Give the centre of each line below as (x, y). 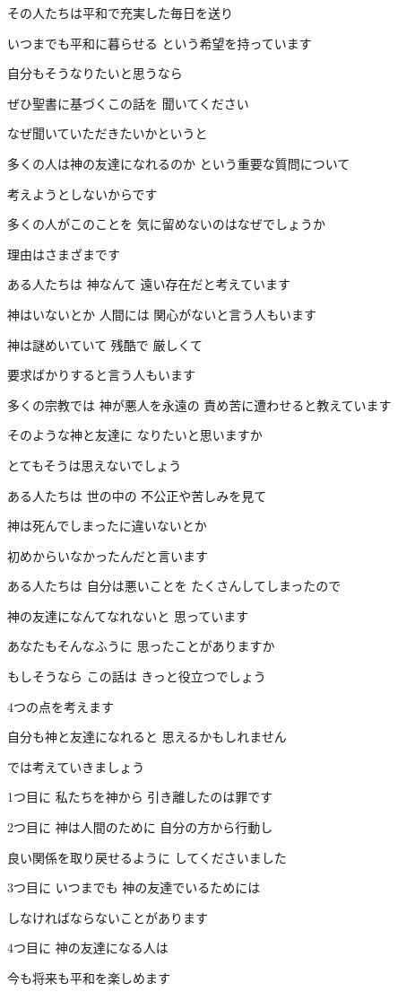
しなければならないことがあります (108, 917)
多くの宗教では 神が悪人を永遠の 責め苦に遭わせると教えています (199, 404)
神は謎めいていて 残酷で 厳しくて (105, 344)
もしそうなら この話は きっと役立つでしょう (137, 676)
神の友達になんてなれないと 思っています (128, 615)
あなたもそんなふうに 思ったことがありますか (141, 646)
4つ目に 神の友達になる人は (88, 948)
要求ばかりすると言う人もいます (101, 375)
